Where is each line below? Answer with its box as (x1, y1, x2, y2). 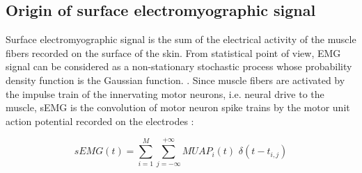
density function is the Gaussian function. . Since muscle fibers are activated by (6, 72, 345, 87)
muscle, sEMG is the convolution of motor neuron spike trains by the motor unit (6, 100, 350, 115)
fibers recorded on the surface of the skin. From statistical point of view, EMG (6, 45, 341, 60)
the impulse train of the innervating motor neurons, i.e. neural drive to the (6, 86, 324, 101)
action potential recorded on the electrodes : (6, 113, 194, 128)
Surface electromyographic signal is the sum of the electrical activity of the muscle (6, 32, 356, 47)
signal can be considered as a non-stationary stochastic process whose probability (6, 59, 352, 74)
